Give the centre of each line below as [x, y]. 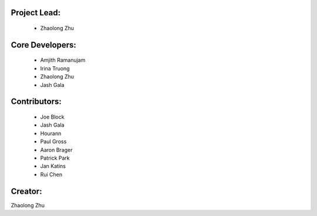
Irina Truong [55, 68]
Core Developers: [43, 45]
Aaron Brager [56, 150]
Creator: [26, 191]
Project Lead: [36, 13]
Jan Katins [53, 166]
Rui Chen [51, 174]
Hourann [51, 133]
